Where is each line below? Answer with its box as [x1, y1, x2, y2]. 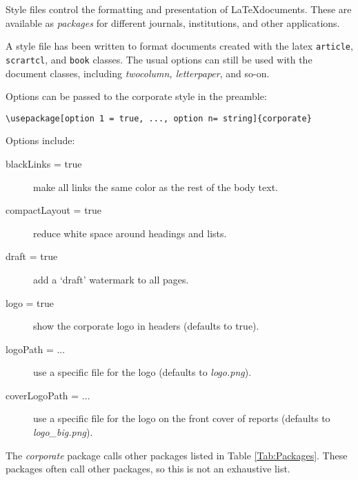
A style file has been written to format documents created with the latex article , [6, 39, 353, 53]
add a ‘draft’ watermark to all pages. [33, 272, 189, 286]
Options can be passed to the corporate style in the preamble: [6, 89, 267, 103]
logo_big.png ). [33, 425, 93, 439]
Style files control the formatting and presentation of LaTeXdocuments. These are [6, 2, 352, 16]
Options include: [6, 133, 75, 148]
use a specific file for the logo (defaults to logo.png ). [33, 365, 252, 379]
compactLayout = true [6, 203, 102, 217]
